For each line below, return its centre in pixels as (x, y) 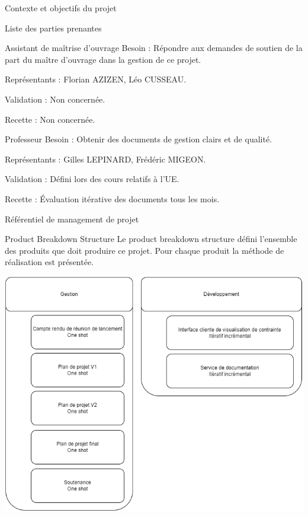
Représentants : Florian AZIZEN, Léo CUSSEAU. (96, 79)
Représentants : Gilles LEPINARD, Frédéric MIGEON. (105, 159)
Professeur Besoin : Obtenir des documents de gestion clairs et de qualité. (138, 139)
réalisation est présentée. (49, 262)
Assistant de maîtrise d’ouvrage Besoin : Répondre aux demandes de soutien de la (154, 48)
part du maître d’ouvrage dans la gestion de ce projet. (103, 59)
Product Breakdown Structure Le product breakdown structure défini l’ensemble (151, 239)
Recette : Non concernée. (50, 119)
